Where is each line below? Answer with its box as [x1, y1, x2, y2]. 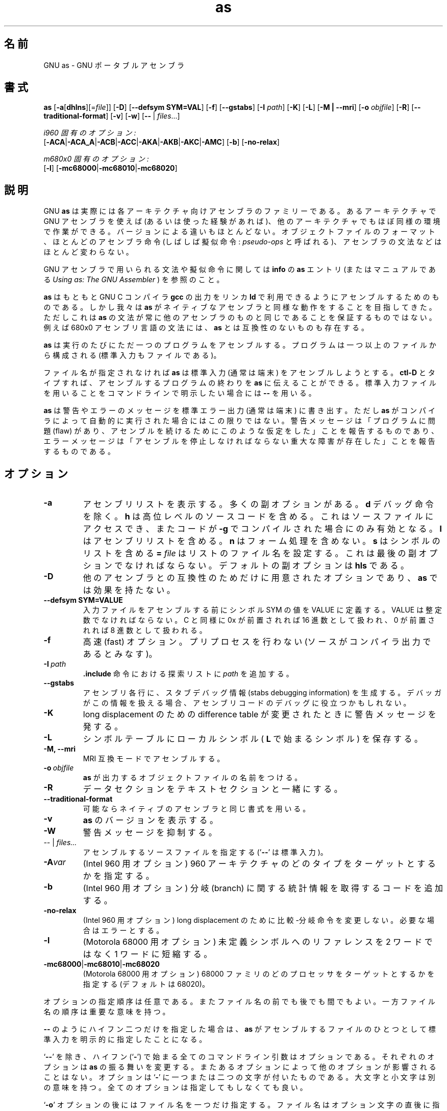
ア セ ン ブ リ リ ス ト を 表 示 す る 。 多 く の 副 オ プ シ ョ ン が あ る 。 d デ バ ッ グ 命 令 [83, 499, 434, 510]
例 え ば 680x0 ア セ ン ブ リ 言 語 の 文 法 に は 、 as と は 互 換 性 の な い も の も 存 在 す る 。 [43, 323, 368, 332]
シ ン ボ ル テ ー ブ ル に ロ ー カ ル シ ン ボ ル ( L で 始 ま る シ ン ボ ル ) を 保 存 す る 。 [83, 734, 423, 744]
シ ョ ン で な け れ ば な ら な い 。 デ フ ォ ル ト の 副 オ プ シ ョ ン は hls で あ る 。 [83, 560, 409, 571]
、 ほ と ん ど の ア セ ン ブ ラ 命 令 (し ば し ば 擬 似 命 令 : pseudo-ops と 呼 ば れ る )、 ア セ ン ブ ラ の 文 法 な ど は [43, 237, 442, 246]
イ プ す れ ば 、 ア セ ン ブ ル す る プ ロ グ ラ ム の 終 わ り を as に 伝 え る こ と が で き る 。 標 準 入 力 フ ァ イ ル [43, 378, 436, 388]
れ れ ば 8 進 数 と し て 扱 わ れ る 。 [83, 626, 207, 635]
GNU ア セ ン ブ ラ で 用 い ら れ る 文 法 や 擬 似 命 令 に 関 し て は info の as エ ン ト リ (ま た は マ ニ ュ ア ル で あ [43, 265, 436, 274]
